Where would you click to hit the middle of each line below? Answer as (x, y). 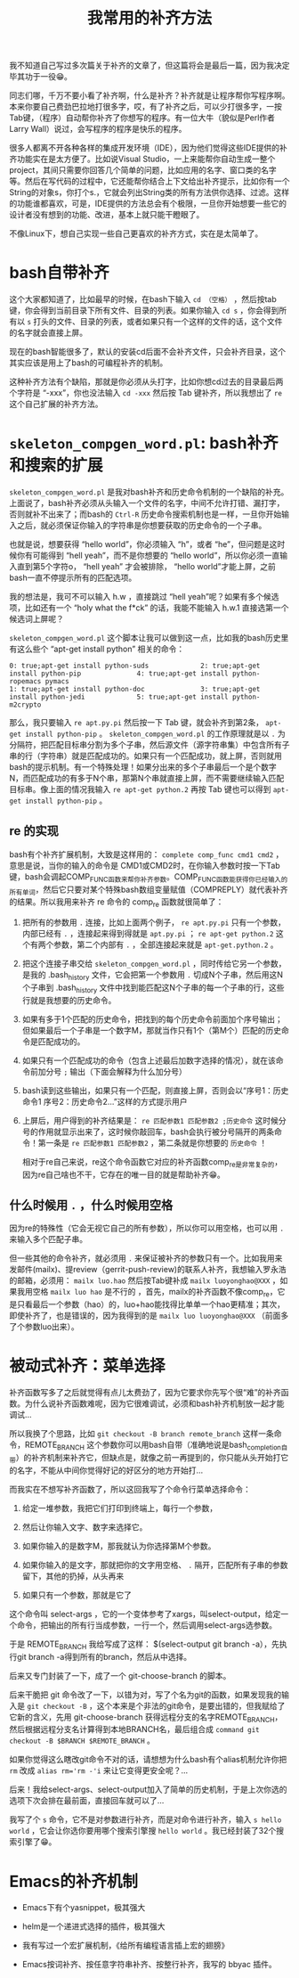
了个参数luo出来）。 (44, 1327)
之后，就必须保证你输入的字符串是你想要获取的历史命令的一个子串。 (141, 526)
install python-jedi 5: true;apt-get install (119, 697)
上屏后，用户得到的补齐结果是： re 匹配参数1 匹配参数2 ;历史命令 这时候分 (154, 1120)
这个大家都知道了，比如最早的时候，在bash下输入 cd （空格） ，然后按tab (143, 299)
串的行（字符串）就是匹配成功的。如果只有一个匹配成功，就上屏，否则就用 (145, 756)
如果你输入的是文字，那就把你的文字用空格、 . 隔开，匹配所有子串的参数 (155, 1565)
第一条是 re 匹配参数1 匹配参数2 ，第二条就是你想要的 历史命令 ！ (153, 1142)
